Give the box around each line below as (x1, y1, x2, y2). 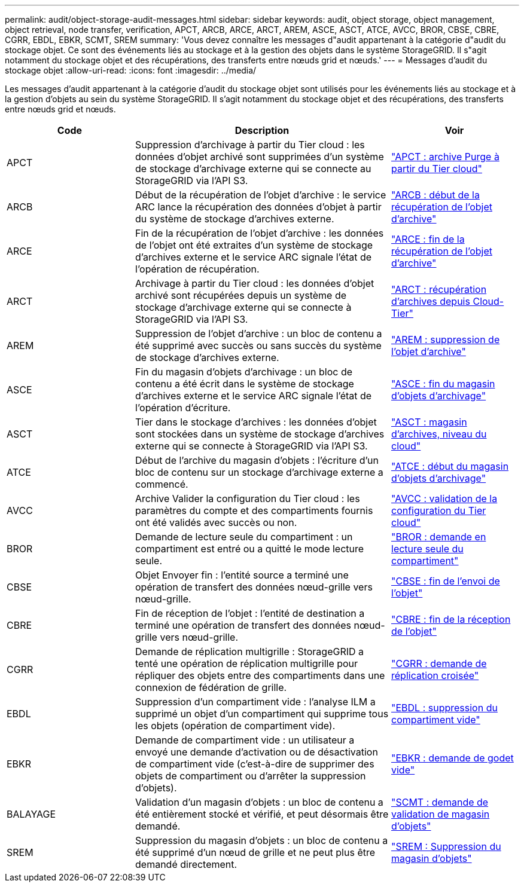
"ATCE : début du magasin (391, 460, 509, 472)
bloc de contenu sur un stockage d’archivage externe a (135, 466, 383, 478)
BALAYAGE (7, 808, 56, 820)
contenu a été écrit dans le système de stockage (135, 378, 354, 390)
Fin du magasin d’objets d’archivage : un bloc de (135, 366, 353, 378)
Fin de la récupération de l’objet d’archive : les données (135, 227, 384, 239)
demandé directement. (135, 858, 237, 870)
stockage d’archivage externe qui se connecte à (135, 301, 352, 313)
